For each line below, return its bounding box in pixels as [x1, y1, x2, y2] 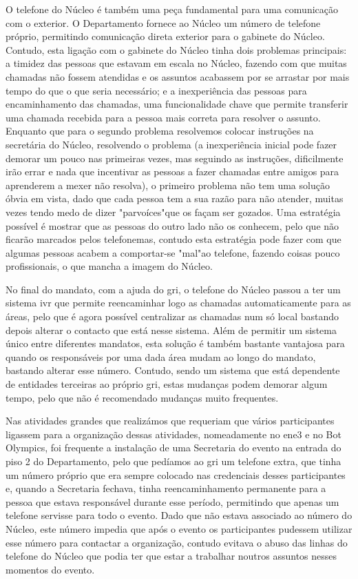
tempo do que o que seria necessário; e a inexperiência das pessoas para [6, 83, 307, 97]
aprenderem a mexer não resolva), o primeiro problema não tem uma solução [6, 177, 330, 192]
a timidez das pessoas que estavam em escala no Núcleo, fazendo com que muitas [6, 56, 347, 70]
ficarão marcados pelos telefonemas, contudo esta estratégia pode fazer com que [6, 232, 341, 246]
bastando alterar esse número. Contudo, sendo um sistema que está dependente [6, 363, 340, 377]
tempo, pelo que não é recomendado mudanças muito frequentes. [6, 390, 279, 404]
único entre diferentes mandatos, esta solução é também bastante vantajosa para [6, 336, 345, 351]
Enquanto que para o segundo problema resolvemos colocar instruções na [6, 124, 314, 138]
